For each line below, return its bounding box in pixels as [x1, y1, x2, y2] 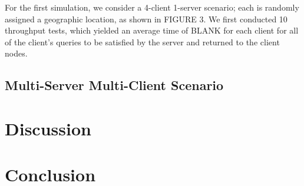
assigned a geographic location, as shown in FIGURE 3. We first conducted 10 [5, 12, 288, 25]
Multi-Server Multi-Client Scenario [5, 76, 224, 94]
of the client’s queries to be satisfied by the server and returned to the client [5, 35, 280, 48]
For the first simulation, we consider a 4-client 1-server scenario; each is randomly [5, 1, 299, 13]
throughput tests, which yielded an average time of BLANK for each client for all [5, 24, 299, 36]
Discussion [5, 116, 91, 140]
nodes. [5, 47, 28, 59]
